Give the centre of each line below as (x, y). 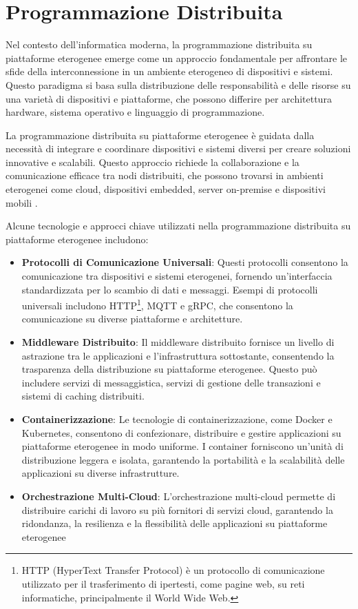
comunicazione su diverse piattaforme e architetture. (132, 319)
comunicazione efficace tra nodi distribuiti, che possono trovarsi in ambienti (165, 175)
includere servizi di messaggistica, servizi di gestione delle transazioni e (171, 382)
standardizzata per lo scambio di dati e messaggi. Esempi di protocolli (170, 289)
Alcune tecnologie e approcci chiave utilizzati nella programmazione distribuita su (178, 226)
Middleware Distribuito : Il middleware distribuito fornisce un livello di (178, 342)
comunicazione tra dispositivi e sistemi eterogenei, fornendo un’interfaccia (177, 276)
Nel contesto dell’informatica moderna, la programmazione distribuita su (159, 44)
